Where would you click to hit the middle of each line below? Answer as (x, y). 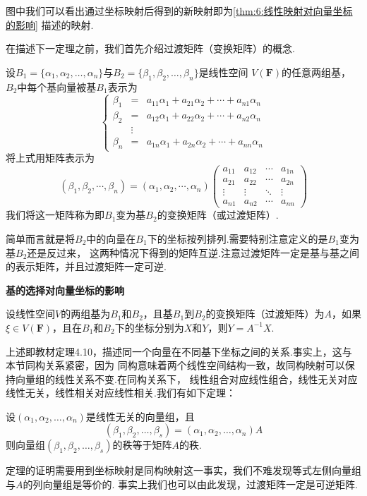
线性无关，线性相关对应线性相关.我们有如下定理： (121, 393)
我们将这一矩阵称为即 (55, 215)
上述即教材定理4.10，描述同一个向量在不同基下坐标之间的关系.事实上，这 (174, 351)
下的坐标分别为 (149, 327)
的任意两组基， (317, 72)
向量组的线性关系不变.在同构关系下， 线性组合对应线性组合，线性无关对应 (186, 379)
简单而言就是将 (40, 238)
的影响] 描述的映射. (50, 24)
